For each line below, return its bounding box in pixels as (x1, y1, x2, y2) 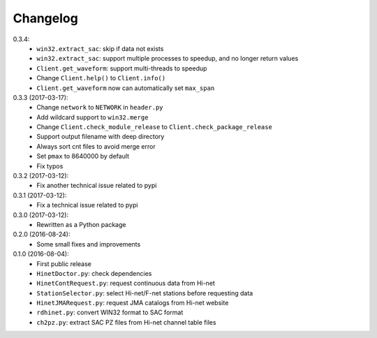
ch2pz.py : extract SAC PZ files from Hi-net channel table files (36, 318, 216, 326)
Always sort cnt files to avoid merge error (36, 142, 156, 150)
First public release (36, 259, 92, 268)
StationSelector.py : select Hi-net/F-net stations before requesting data (36, 288, 253, 297)
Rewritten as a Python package (36, 220, 126, 228)
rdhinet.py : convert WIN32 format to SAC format (36, 308, 184, 317)
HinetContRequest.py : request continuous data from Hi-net (36, 279, 216, 288)
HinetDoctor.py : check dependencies (36, 269, 152, 277)
